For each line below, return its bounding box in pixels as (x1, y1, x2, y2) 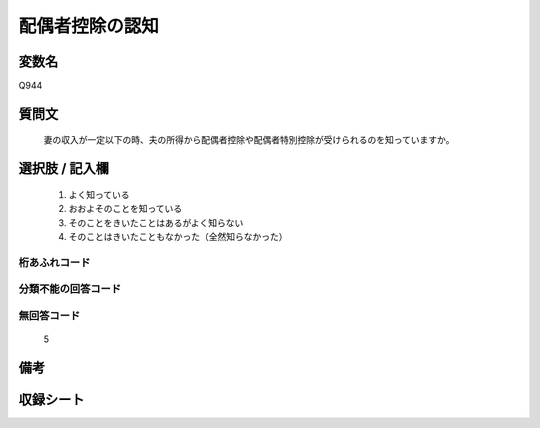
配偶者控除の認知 (18, 15, 160, 37)
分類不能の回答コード (18, 282, 122, 296)
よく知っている (68, 188, 130, 200)
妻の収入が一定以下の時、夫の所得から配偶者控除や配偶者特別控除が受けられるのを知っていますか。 (43, 134, 455, 146)
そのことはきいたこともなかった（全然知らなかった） (68, 231, 288, 243)
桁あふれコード (18, 255, 91, 269)
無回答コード (18, 308, 81, 322)
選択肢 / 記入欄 (18, 160, 110, 177)
